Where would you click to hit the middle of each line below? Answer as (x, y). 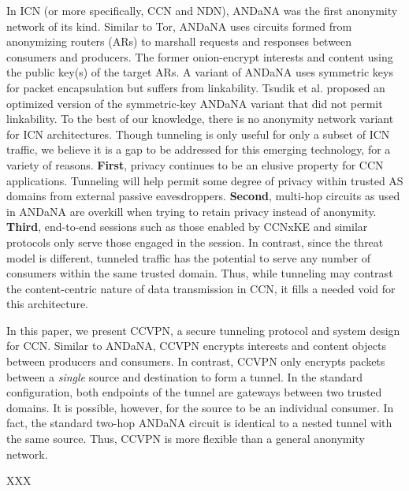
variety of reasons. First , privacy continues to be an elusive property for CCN (195, 164)
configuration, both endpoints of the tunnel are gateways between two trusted (194, 392)
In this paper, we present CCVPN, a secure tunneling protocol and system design (203, 330)
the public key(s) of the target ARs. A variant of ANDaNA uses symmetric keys (200, 72)
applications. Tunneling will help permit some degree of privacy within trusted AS (205, 180)
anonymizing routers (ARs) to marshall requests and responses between (179, 41)
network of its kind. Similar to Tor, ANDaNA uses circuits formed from (179, 26)
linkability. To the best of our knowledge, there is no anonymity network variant (200, 119)
